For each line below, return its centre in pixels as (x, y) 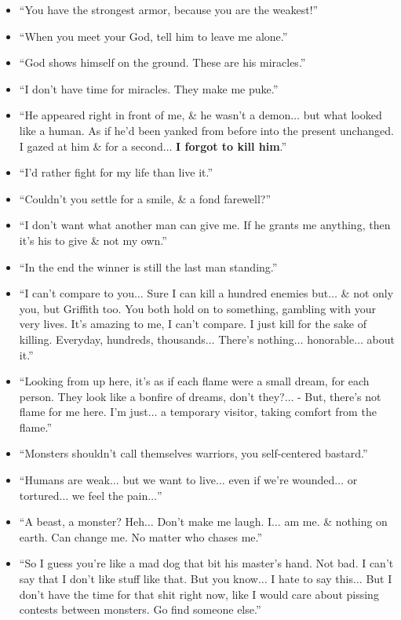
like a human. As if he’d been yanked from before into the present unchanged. (206, 130)
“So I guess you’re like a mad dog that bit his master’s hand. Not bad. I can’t (206, 563)
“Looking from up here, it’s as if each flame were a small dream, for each (194, 381)
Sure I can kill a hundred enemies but (238, 293)
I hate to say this (312, 579)
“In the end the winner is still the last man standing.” (148, 266)
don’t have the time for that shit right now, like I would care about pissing (199, 594)
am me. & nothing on (336, 522)
